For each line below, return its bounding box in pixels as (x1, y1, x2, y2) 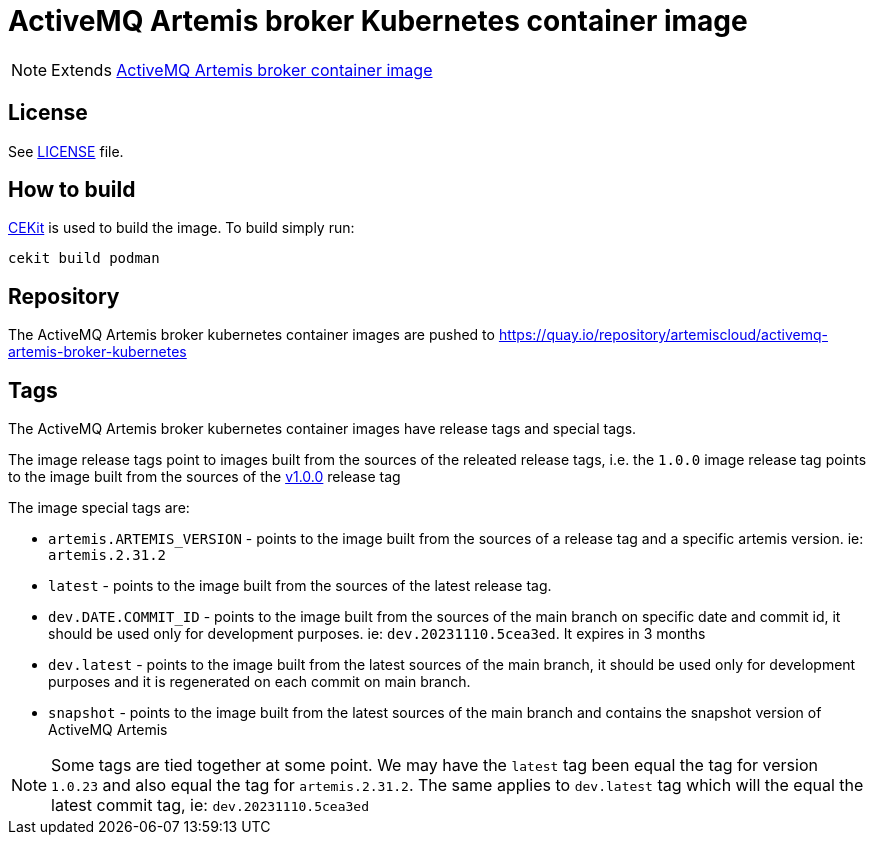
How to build (8, 177, 136, 203)
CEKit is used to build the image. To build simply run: (8, 219, 355, 237)
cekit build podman (8, 250, 160, 267)
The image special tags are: (8, 499, 190, 517)
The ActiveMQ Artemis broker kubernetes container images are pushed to (8, 326, 495, 344)
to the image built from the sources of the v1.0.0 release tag (8, 468, 401, 486)
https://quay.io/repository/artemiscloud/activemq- (498, 326, 828, 344)
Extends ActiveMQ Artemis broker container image (51, 59, 433, 80)
